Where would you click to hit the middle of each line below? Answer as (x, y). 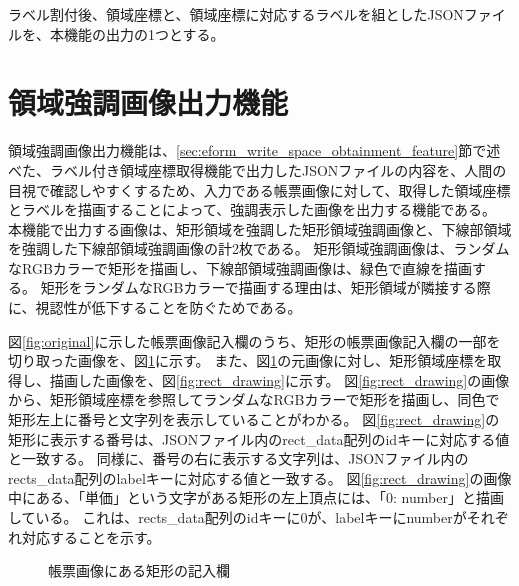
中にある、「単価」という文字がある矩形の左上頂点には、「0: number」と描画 (256, 497)
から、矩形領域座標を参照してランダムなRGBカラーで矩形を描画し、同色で (254, 399)
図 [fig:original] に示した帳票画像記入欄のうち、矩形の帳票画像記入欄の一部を (254, 340)
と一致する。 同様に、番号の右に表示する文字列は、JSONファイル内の (238, 458)
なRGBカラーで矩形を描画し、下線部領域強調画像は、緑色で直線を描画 (240, 267)
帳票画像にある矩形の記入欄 (139, 570)
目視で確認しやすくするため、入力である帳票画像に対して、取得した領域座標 (259, 189)
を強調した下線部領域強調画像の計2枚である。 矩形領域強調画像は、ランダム (259, 248)
